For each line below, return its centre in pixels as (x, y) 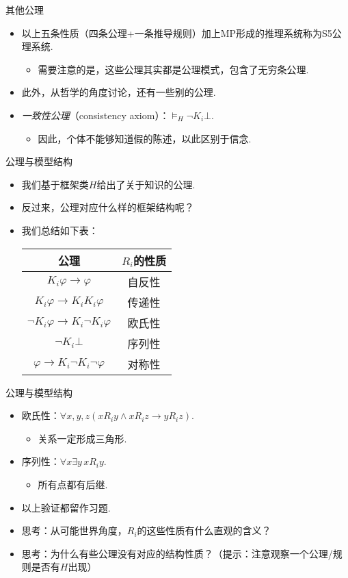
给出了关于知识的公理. (146, 184)
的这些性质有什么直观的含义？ (204, 530)
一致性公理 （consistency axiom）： (95, 115)
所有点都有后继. (73, 484)
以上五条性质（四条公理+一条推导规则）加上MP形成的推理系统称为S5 (177, 33)
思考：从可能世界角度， (74, 530)
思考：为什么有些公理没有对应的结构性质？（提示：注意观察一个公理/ (177, 553)
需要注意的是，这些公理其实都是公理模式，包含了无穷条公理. (173, 69)
